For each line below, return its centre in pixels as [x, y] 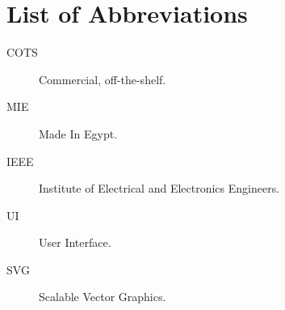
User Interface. [75, 242]
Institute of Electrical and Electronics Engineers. [159, 188]
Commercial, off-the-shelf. [103, 79]
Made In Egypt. [78, 133]
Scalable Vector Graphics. [103, 297]
